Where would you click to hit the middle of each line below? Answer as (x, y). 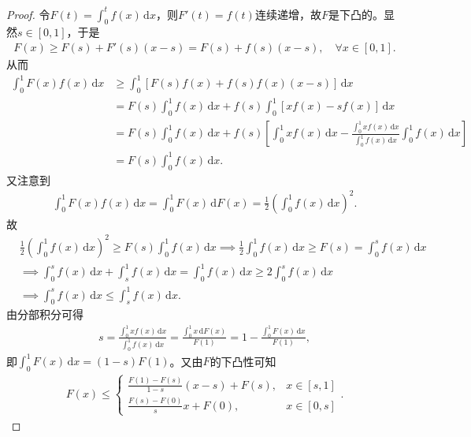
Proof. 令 (28, 14)
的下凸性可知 (243, 361)
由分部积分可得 (45, 314)
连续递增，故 (288, 14)
